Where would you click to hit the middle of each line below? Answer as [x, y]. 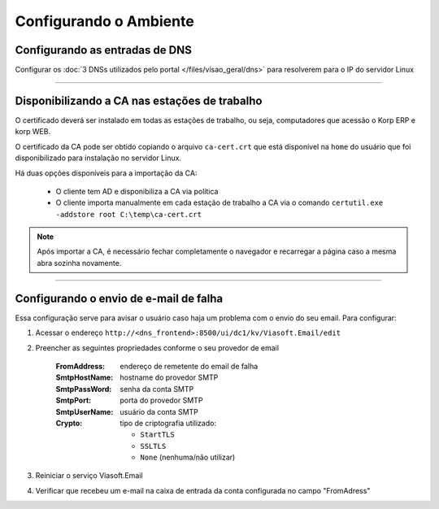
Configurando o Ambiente [104, 21]
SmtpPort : [74, 400]
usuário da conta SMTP [159, 411]
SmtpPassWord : [84, 389]
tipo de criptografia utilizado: [168, 423]
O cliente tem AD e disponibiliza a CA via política [137, 191]
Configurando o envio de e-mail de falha [119, 298]
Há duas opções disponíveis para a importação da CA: [106, 173]
